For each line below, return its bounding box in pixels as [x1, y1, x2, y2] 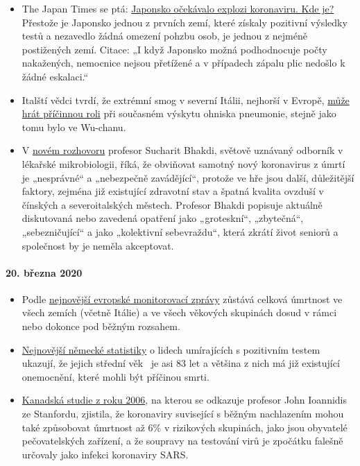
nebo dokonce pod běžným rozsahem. [22, 319, 180, 334]
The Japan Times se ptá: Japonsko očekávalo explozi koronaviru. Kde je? [22, 1, 334, 15]
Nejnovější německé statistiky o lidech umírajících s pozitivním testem [22, 342, 320, 356]
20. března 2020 [6, 265, 83, 279]
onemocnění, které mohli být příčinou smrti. [22, 369, 209, 383]
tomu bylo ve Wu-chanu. [22, 119, 126, 134]
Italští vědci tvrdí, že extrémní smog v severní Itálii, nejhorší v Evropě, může [22, 92, 350, 107]
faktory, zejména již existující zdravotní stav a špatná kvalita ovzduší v [22, 184, 324, 198]
